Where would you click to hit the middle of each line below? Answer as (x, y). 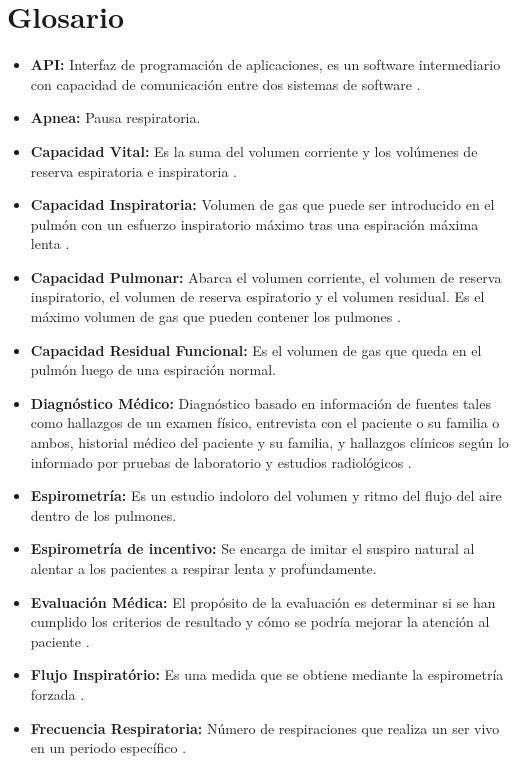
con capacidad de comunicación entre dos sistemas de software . (225, 83)
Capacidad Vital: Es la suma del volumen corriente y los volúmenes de (254, 150)
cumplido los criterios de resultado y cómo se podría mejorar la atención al (260, 621)
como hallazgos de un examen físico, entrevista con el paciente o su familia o (265, 422)
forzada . (57, 693)
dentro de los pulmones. (103, 514)
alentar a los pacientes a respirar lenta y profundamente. (203, 568)
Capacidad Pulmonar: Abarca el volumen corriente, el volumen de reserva (266, 276)
